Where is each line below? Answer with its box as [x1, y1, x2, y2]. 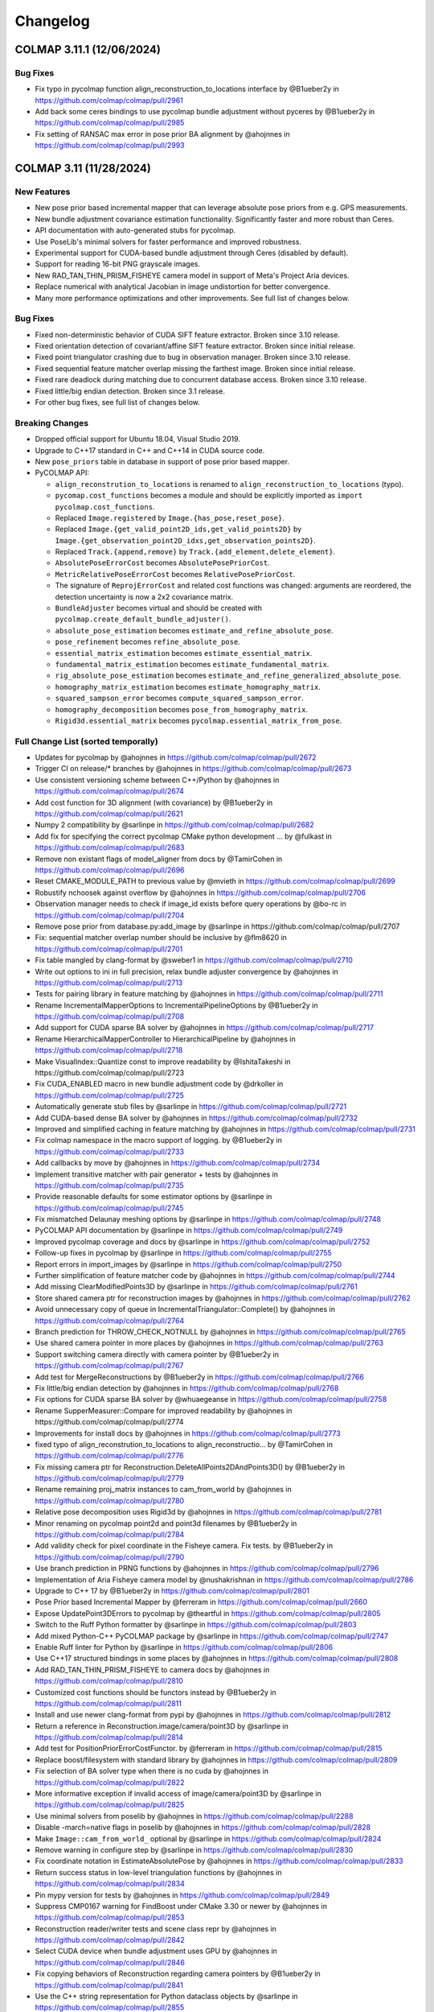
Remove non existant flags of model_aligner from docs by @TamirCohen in [35, 854, 283, 864]
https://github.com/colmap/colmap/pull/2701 [35, 944, 183, 954]
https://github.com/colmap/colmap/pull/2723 [35, 1068, 185, 1078]
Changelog [14, 12, 90, 30]
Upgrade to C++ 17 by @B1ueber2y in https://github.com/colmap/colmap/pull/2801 [35, 1585, 309, 1595]
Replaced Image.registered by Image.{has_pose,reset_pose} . [55, 513, 285, 522]
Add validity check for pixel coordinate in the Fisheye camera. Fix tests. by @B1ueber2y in [35, 1541, 334, 1551]
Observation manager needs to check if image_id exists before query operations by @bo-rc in [35, 899, 346, 909]
